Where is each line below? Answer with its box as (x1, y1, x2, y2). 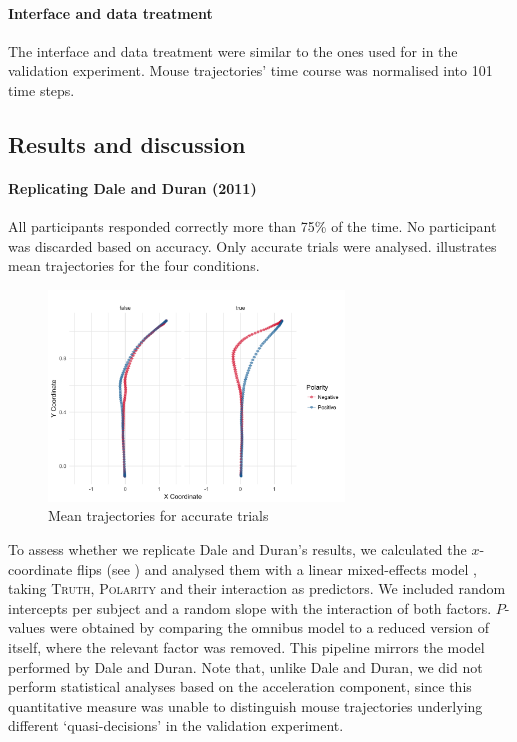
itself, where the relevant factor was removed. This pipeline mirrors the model (8, 636, 485, 657)
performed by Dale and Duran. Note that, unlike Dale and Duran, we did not (8, 656, 483, 677)
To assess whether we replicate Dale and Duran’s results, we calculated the (8, 538, 467, 559)
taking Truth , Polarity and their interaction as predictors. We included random (8, 578, 506, 599)
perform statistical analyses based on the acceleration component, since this (8, 676, 472, 697)
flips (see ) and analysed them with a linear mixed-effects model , (76, 558, 477, 579)
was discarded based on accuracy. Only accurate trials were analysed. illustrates (8, 235, 497, 256)
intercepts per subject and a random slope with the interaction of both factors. (8, 597, 492, 618)
